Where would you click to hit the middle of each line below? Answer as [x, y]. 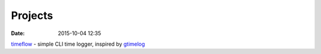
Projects [32, 15]
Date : [18, 33]
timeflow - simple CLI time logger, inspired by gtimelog [78, 44]
